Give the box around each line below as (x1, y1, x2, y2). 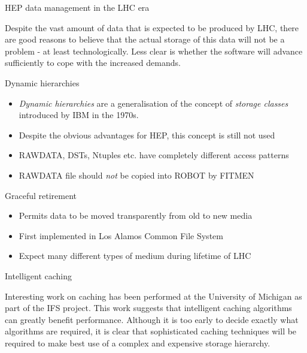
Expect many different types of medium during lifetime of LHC (19, 249, 251, 262)
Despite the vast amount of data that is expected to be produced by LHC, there (5, 21, 299, 34)
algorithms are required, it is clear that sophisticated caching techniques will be (5, 325, 297, 337)
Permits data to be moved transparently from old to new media (19, 209, 253, 222)
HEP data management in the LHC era (5, 1, 150, 13)
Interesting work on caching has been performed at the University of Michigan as (5, 289, 302, 302)
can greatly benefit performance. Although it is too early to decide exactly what (5, 313, 299, 325)
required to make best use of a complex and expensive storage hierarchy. (5, 336, 270, 349)
